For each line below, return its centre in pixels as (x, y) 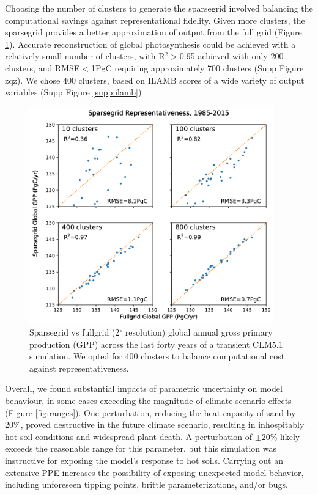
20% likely (281, 436)
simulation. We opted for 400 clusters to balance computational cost (157, 356)
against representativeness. (79, 368)
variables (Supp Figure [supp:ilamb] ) (73, 92)
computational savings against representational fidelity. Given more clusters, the (155, 20)
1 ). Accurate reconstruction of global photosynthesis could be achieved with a (150, 44)
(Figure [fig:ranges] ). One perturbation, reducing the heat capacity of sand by (150, 412)
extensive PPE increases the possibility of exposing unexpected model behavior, (154, 472)
